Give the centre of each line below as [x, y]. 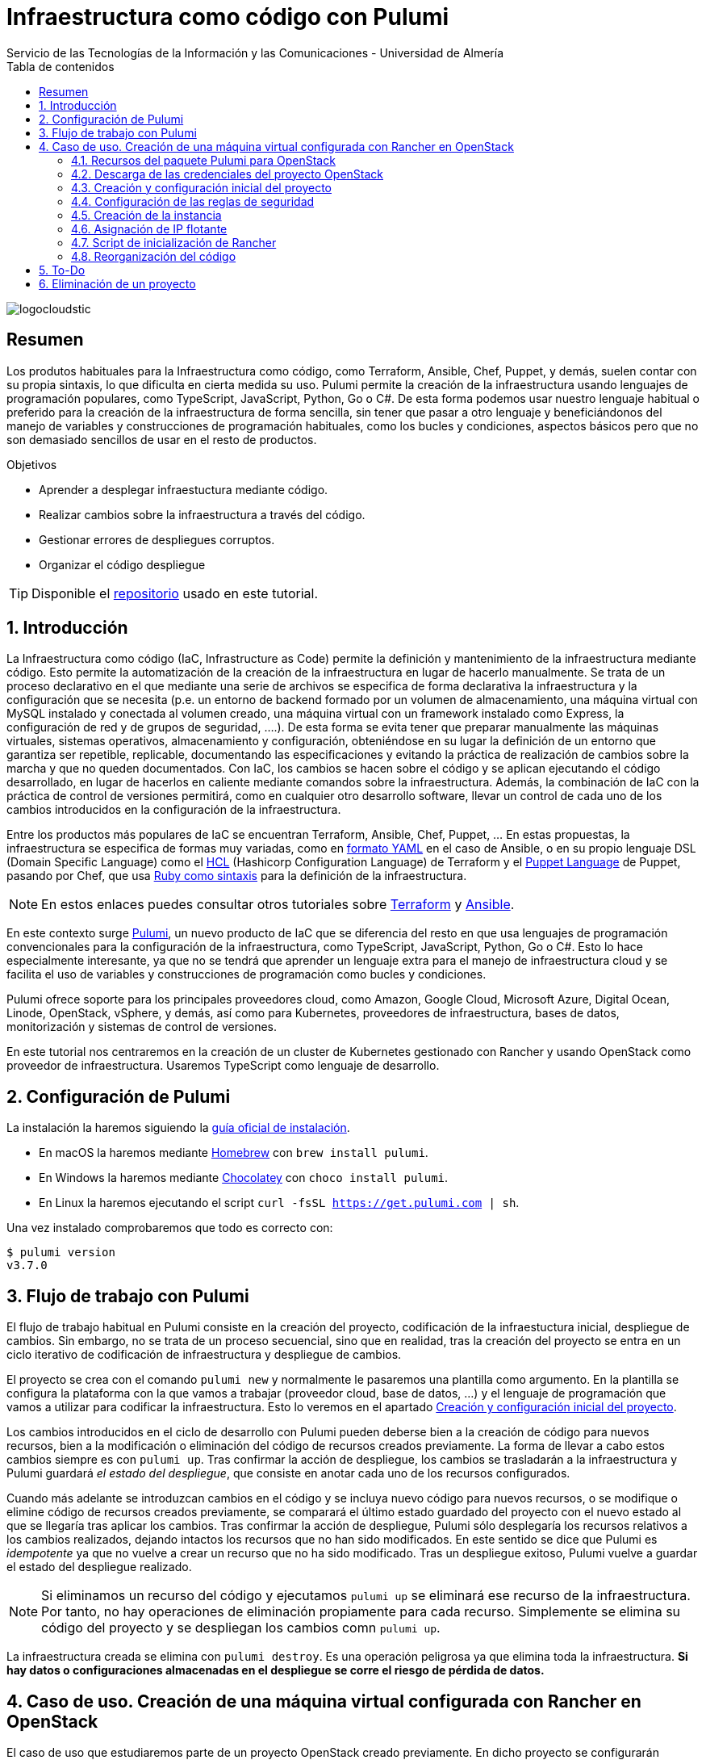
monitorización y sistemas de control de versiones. [142, 1027]
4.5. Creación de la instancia [146, 215]
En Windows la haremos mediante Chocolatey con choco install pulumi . [244, 1178]
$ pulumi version [61, 1253]
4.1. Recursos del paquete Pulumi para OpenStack [203, 160]
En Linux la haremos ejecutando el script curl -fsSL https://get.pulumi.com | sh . [279, 1203]
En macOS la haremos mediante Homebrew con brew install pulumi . [234, 1153]
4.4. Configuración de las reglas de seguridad [193, 201]
